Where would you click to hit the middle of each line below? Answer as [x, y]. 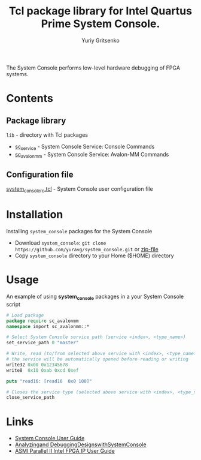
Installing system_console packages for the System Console [79, 231]
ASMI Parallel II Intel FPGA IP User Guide [65, 451]
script [13, 304]
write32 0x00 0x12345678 [37, 365]
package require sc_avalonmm [42, 321]
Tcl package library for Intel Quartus [100, 11]
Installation [35, 215]
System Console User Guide [50, 438]
